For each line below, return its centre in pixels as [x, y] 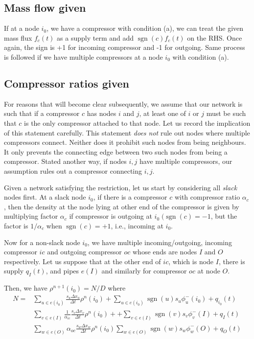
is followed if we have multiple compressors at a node [83, 56]
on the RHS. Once [215, 37]
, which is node [191, 261]
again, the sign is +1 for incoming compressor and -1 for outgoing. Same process [125, 47]
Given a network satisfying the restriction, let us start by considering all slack [121, 187]
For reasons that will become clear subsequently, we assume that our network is [123, 103]
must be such [226, 113]
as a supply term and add [95, 37]
